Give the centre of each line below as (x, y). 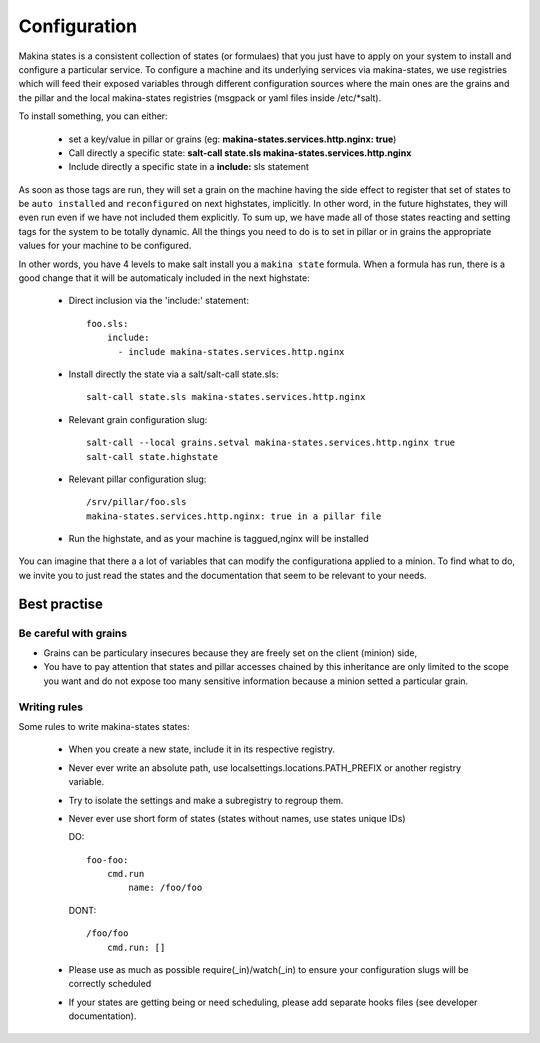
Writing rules (51, 707)
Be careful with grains (73, 633)
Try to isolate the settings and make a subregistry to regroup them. (206, 800)
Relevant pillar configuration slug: (137, 479)
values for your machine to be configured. (105, 246)
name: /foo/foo (165, 888)
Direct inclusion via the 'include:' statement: (159, 301)
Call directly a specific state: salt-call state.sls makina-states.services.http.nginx (240, 152)
